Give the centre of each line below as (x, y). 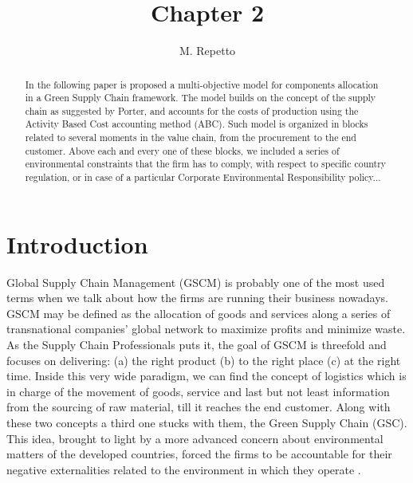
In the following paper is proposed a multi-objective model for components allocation (202, 84)
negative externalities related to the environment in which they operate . (184, 469)
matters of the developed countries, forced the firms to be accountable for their (199, 454)
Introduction (77, 243)
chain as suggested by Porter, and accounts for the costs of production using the (192, 110)
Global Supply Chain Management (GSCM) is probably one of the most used (196, 282)
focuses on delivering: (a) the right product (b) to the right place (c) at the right (204, 360)
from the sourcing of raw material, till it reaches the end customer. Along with (199, 407)
